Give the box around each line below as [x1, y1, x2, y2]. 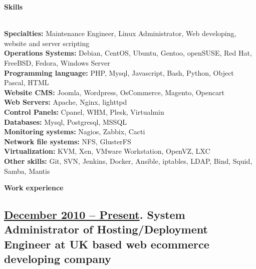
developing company [4, 251, 111, 266]
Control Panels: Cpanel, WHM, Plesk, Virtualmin [4, 106, 164, 117]
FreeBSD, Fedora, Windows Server [4, 57, 110, 68]
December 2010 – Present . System [4, 207, 185, 222]
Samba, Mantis [4, 165, 50, 176]
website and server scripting [4, 38, 90, 48]
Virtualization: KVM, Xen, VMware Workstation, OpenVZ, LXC [4, 146, 210, 156]
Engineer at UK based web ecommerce [4, 236, 209, 251]
